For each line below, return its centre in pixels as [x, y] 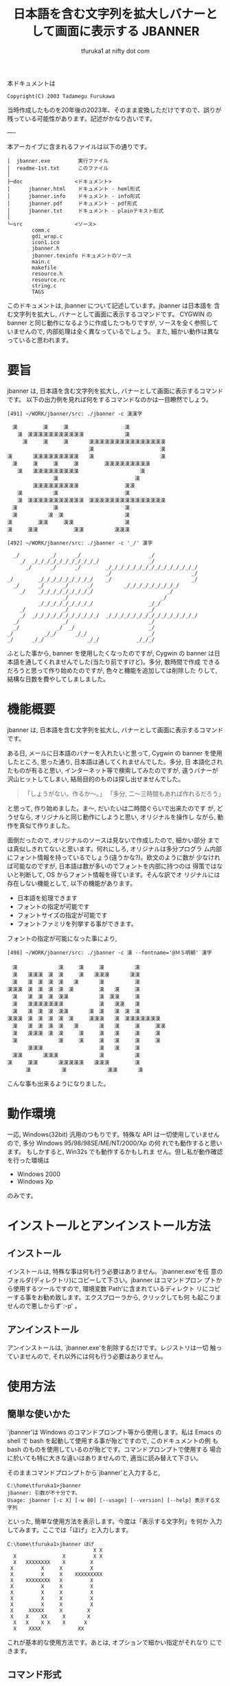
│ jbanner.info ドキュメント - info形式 [74, 196]
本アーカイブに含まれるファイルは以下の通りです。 [79, 146]
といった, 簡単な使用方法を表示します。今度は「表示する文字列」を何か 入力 [115, 1521]
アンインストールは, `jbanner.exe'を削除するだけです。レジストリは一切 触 [112, 1348]
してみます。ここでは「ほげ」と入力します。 [70, 1530]
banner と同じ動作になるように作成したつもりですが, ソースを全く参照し [110, 323]
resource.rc [49, 280]
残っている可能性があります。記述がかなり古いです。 [82, 119]
